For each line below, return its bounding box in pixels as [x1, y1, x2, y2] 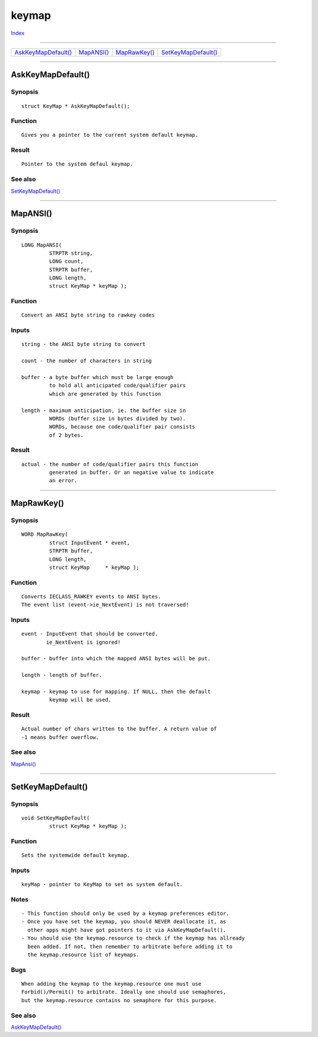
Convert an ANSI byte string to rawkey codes [21, 312, 155, 318]
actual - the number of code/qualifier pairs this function [21, 460, 198, 468]
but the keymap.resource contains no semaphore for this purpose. [21, 997, 217, 1003]
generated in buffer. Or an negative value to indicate [49, 469, 214, 476]
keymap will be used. [49, 696, 112, 703]
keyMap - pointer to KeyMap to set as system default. [21, 881, 183, 888]
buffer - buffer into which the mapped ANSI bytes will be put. [21, 655, 211, 662]
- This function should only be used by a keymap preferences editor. [21, 910, 230, 917]
